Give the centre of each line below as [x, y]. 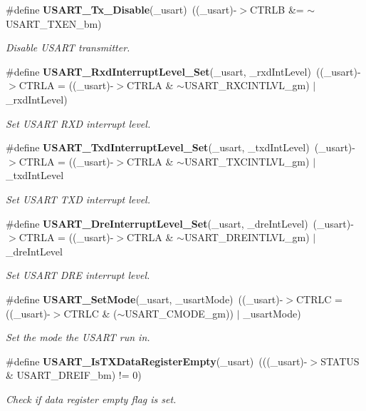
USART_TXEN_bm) [54, 23]
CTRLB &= [277, 9]
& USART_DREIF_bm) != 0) [74, 375]
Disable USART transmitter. [68, 47]
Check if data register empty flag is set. [91, 399]
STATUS [340, 361]
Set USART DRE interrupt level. [78, 275]
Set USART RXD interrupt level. [78, 123]
